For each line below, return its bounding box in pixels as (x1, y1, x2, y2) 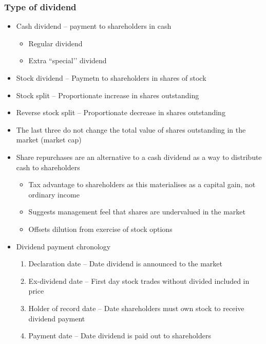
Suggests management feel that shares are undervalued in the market (28, 206, 245, 217)
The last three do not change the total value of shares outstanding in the (16, 124, 246, 135)
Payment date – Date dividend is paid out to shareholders (28, 330, 211, 341)
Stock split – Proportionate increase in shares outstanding (16, 89, 199, 100)
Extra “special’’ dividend (28, 55, 107, 66)
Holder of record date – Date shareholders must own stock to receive (28, 302, 244, 313)
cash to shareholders (16, 161, 80, 172)
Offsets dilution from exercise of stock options (28, 223, 173, 234)
